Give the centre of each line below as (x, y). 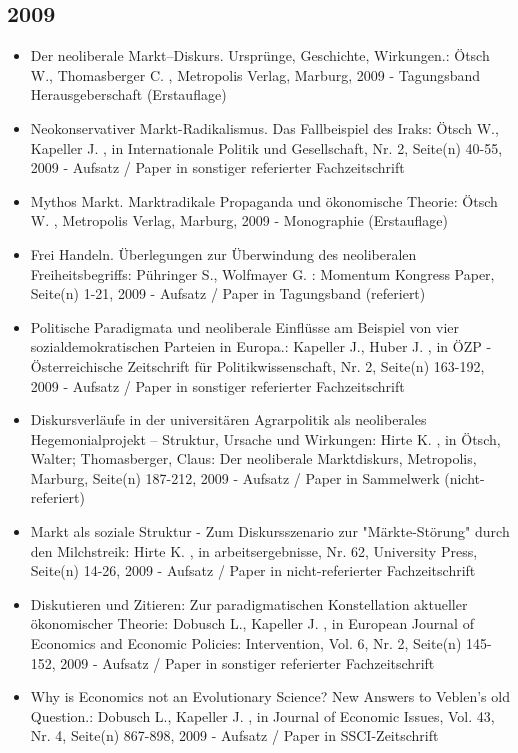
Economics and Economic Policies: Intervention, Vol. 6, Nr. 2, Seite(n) (246, 643)
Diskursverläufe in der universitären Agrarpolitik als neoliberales (228, 419)
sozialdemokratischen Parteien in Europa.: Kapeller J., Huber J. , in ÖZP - (261, 346)
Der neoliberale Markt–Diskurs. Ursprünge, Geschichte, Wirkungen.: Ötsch (260, 55)
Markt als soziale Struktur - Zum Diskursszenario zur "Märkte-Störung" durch (270, 531)
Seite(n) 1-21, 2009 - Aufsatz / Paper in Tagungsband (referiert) (228, 293)
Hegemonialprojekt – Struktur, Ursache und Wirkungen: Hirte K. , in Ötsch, (265, 438)
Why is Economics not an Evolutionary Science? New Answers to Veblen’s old (270, 696)
